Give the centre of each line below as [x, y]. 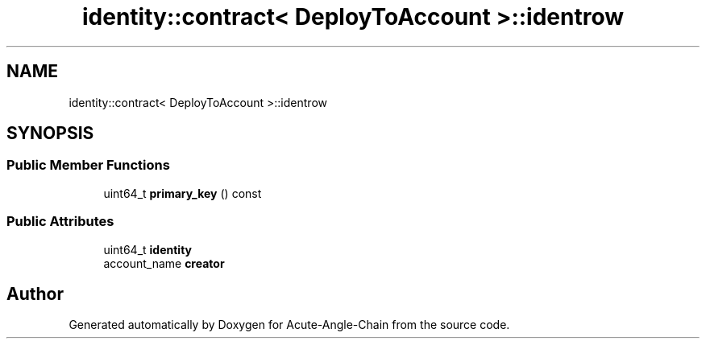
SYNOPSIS [50, 133]
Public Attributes [60, 222]
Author [35, 294]
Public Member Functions [88, 165]
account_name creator [164, 263]
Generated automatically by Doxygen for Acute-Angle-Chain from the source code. [289, 325]
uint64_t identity [148, 249]
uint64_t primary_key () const [183, 193]
